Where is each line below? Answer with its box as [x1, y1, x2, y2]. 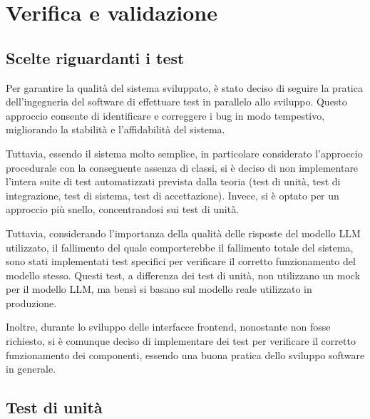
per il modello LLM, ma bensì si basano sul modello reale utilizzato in [6, 281, 312, 296]
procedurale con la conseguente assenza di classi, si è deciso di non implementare [6, 160, 359, 175]
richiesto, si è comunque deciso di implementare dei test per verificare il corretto [6, 333, 356, 348]
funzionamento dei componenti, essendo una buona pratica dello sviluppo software [6, 347, 365, 362]
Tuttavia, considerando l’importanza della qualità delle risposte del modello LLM [6, 225, 361, 240]
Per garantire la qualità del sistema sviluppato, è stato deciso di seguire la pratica [6, 80, 363, 95]
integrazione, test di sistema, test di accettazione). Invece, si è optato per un [6, 187, 339, 202]
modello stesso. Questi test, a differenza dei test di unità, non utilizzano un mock [6, 267, 361, 282]
